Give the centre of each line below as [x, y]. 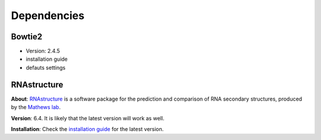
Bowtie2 [27, 37]
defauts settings [45, 67]
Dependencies [48, 15]
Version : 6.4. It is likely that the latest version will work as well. [88, 118]
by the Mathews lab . [36, 107]
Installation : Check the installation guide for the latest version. [87, 129]
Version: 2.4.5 [43, 51]
